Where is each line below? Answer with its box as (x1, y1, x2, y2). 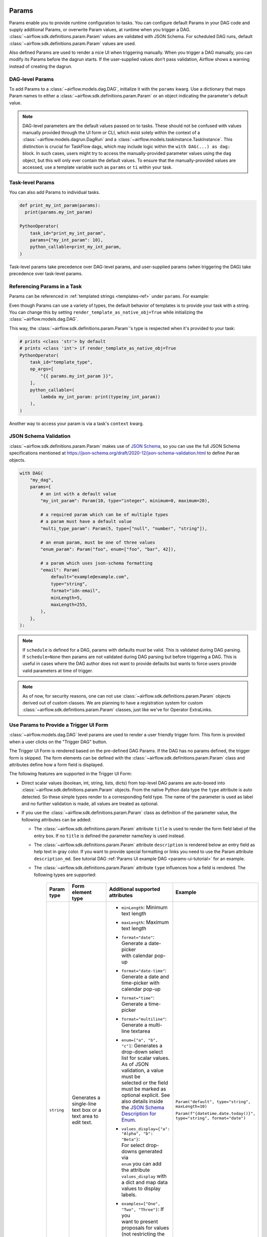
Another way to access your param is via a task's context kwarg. (9, 421, 144, 427)
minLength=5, (50, 595, 83, 601)
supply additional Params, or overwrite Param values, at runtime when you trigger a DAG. (9, 26, 191, 32)
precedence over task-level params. (9, 271, 83, 277)
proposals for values (121, 1224, 169, 1231)
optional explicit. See (121, 1092, 170, 1098)
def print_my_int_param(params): (19, 203, 101, 208)
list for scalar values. (121, 1054, 170, 1061)
